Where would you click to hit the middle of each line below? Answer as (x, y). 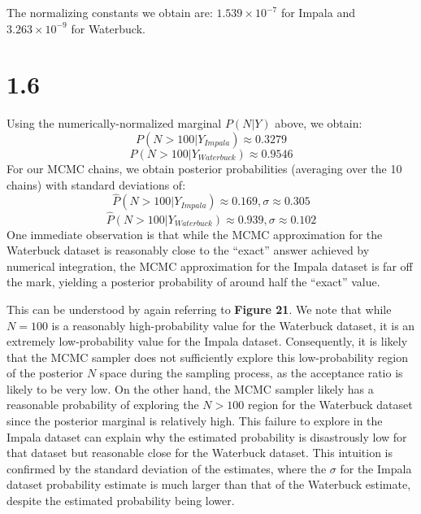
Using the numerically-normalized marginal (114, 123)
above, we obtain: (319, 123)
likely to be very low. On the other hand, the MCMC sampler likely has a (190, 388)
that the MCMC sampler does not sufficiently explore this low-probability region (207, 357)
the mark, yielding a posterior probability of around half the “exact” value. (193, 282)
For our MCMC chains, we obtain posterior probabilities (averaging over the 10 (204, 168)
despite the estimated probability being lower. (121, 501)
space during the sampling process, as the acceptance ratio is (251, 373)
